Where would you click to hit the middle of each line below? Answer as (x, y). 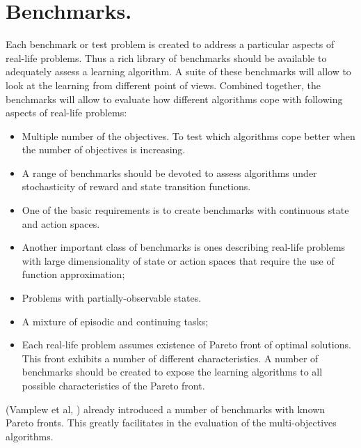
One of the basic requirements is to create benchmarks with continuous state (185, 210)
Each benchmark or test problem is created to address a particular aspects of (170, 44)
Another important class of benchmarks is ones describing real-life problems (184, 247)
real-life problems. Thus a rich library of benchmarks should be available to (166, 57)
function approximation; (73, 274)
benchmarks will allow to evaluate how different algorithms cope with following (174, 99)
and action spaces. (61, 223)
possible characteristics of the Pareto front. (113, 385)
